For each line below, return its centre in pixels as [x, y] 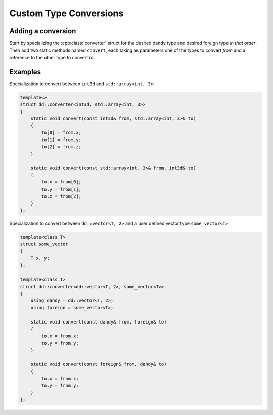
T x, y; [40, 258]
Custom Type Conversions [66, 13]
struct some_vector [44, 244]
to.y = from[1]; [61, 189]
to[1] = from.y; [61, 140]
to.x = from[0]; [61, 182]
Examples [25, 72]
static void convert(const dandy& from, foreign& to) [99, 322]
